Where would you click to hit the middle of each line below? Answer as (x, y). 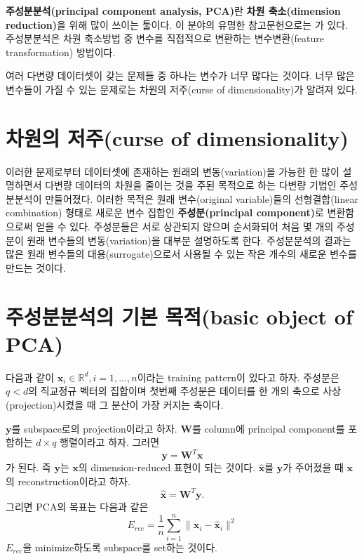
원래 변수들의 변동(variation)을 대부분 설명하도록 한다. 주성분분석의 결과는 (189, 240)
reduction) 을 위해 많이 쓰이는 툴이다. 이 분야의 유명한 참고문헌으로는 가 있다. (177, 24)
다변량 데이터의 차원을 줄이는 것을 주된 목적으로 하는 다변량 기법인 (191, 185)
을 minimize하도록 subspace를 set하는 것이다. (120, 547)
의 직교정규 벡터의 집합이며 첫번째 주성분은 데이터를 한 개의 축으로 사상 (185, 391)
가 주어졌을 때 (313, 467)
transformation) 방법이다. (61, 52)
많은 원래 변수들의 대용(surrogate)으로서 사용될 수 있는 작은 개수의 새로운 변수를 (181, 254)
